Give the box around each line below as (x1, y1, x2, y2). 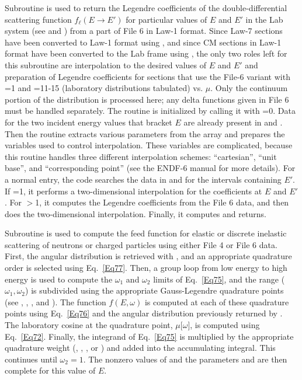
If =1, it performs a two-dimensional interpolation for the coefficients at (5, 184, 262, 197)
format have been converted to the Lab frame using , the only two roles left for (5, 47, 287, 60)
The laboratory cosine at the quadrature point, (5, 319, 173, 331)
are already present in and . (183, 116, 283, 128)
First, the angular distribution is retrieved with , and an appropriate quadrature (5, 250, 292, 262)
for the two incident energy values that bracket (5, 116, 172, 128)
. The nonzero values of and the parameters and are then (83, 353, 287, 365)
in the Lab (245, 13, 283, 25)
